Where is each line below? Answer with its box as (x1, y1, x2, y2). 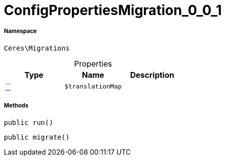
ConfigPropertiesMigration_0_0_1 (4, 2, 222, 18)
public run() (4, 118, 54, 126)
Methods (4, 102, 29, 109)
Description (130, 70, 174, 80)
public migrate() (4, 133, 70, 141)
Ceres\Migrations (4, 44, 70, 52)
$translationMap (64, 83, 122, 90)
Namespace (4, 28, 37, 35)
